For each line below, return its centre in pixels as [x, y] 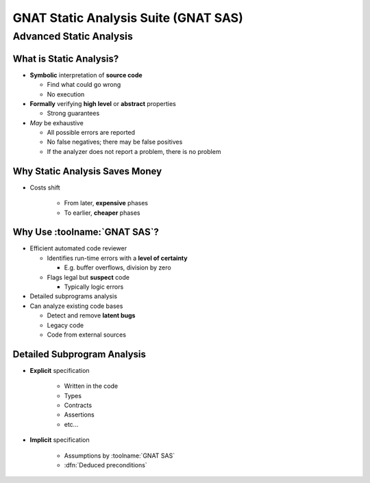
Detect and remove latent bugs [91, 315]
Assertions [79, 415]
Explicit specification [60, 370]
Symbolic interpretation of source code [86, 75]
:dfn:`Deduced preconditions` [106, 465]
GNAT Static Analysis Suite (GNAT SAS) [128, 18]
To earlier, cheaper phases [102, 213]
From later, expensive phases [106, 203]
